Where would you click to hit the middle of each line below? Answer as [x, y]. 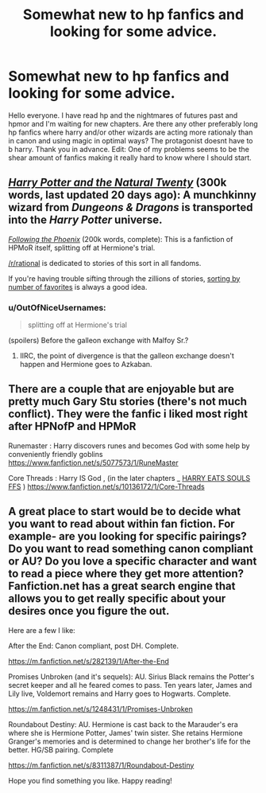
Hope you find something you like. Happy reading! [90, 780]
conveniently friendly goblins [56, 454]
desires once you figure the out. [89, 611]
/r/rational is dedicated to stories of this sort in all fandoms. [105, 263]
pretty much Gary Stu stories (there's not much [128, 402]
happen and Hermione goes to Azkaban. [86, 365]
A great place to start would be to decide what [124, 512]
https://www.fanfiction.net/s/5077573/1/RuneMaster [93, 463]
